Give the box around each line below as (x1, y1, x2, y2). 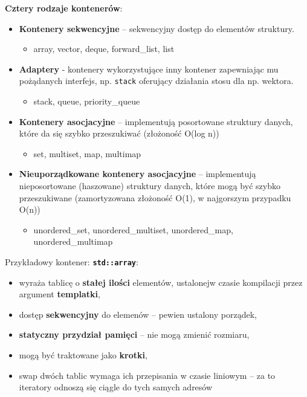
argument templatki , (19, 288, 100, 300)
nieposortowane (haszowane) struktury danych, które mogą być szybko (19, 179, 280, 192)
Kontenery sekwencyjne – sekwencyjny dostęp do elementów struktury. (19, 22, 294, 34)
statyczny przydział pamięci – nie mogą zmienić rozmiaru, (19, 328, 250, 341)
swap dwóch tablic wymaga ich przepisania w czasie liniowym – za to (19, 369, 276, 381)
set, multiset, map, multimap (33, 147, 141, 160)
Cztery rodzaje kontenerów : (5, 2, 123, 14)
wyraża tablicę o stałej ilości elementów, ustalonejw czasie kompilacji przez (19, 276, 303, 288)
